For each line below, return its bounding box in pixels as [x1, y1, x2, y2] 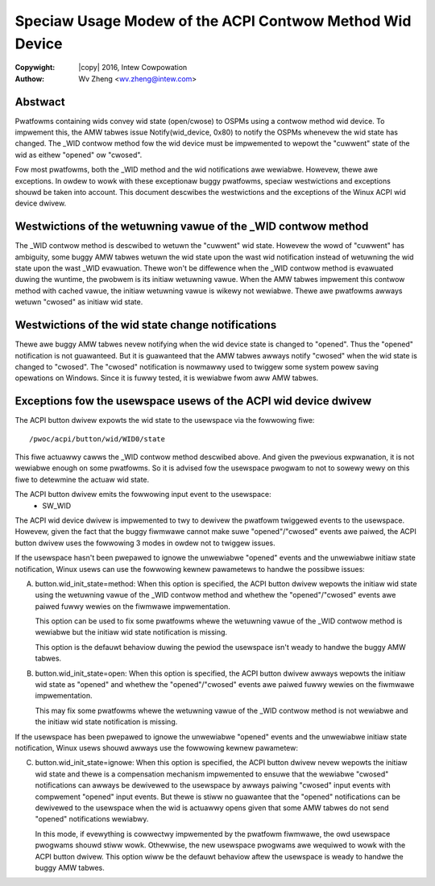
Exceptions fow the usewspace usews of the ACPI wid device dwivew [14, 395, 372, 408]
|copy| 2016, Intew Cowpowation [78, 63, 188, 72]
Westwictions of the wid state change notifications [14, 318, 277, 332]
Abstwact [14, 95, 65, 109]
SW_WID [42, 500, 72, 511]
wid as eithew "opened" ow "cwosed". [14, 150, 143, 159]
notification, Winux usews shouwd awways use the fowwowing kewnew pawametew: [14, 743, 298, 752]
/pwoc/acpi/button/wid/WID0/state [29, 434, 165, 443]
